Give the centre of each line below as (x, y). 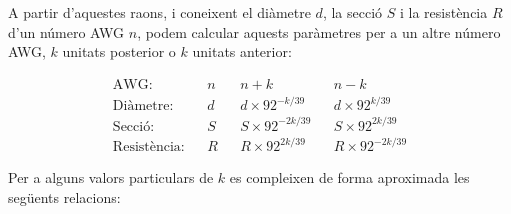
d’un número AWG (66, 31)
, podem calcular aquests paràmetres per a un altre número (319, 31)
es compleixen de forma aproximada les (349, 177)
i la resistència (443, 12)
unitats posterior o (119, 51)
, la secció (352, 12)
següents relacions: (64, 197)
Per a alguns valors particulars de (111, 177)
